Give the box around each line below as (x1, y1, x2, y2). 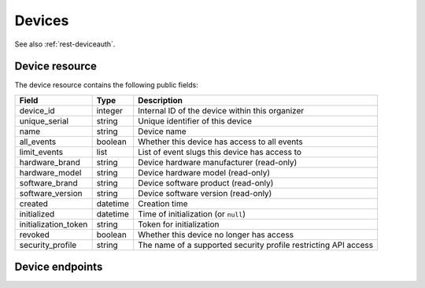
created (19, 198, 49, 209)
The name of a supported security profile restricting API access (138, 239, 374, 250)
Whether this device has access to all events (138, 136, 303, 147)
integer (96, 105, 124, 116)
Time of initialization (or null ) (138, 209, 246, 220)
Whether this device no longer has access (138, 229, 294, 240)
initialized (19, 209, 55, 220)
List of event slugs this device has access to (138, 146, 302, 157)
